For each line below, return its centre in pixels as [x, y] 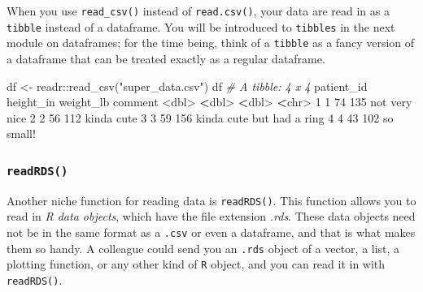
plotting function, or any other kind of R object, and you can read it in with [196, 264]
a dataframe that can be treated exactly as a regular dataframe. [166, 58]
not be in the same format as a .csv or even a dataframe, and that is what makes [211, 232]
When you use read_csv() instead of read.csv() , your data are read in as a [198, 11]
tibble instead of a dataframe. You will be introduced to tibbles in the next [201, 26]
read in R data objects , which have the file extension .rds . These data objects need [211, 216]
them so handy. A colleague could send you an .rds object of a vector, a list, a [203, 248]
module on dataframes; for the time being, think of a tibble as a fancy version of [211, 43]
